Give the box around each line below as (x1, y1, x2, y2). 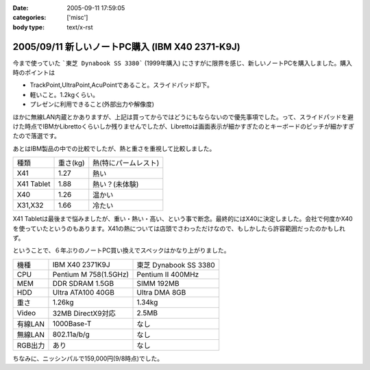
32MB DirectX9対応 (52, 308, 116, 318)
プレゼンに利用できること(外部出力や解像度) (29, 100, 154, 109)
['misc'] (66, 14, 88, 22)
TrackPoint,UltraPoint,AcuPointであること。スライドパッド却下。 (29, 81, 214, 89)
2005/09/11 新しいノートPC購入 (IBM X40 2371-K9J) (12, 41, 241, 53)
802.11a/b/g (52, 329, 90, 339)
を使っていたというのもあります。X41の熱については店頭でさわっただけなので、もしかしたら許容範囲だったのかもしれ (12, 224, 346, 233)
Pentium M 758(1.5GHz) (52, 269, 129, 279)
